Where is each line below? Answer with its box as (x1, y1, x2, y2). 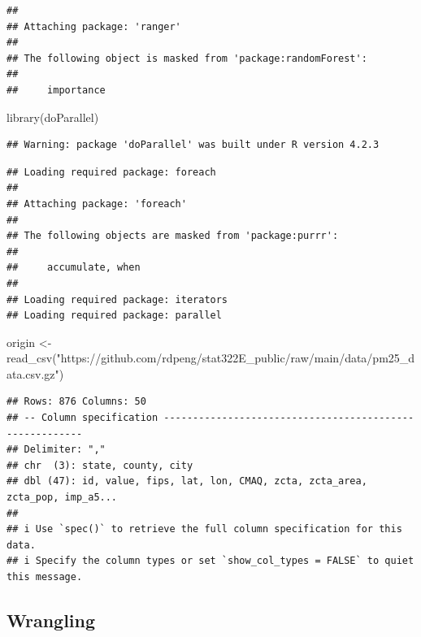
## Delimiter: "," (7, 444, 106, 456)
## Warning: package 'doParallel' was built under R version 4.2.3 (7, 139, 380, 151)
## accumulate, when (7, 262, 141, 274)
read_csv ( (7, 349, 57, 366)
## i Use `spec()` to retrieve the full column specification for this (7, 523, 402, 535)
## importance (7, 84, 106, 96)
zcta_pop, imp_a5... (7, 492, 118, 504)
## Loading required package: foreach (7, 166, 216, 178)
